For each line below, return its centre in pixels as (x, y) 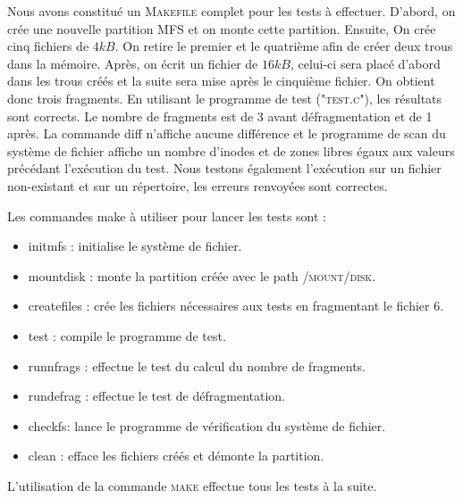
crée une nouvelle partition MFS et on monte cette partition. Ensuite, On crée (222, 28)
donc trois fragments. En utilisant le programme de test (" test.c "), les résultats (225, 98)
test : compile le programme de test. (127, 335)
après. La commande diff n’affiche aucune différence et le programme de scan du (227, 133)
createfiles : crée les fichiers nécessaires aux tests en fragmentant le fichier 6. (236, 306)
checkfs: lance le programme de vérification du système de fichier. (207, 425)
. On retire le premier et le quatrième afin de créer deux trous (284, 46)
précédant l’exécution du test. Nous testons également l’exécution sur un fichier (224, 168)
